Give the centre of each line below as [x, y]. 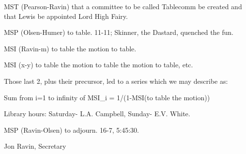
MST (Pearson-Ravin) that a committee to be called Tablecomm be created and [123, 6]
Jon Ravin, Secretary [35, 146]
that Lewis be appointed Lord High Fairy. [66, 16]
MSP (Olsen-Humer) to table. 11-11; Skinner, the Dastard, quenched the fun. [119, 32]
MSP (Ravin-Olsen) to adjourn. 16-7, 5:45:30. [71, 130]
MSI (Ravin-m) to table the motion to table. [70, 48]
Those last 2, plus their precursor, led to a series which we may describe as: [116, 81]
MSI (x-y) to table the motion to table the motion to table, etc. [99, 65]
